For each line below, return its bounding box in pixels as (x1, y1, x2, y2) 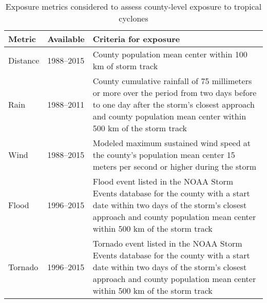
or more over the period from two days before (92, 87, 257, 98)
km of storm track (92, 60, 158, 72)
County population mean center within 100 (92, 48, 247, 60)
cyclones (119, 12, 148, 24)
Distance (8, 54, 40, 66)
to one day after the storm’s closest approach (92, 98, 255, 110)
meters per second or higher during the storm (92, 160, 257, 172)
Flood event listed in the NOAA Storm (92, 175, 233, 187)
